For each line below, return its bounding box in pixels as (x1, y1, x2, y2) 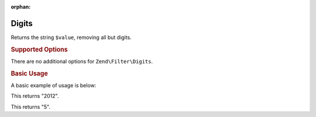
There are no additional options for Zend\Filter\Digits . (11, 58, 153, 65)
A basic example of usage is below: (11, 82, 97, 88)
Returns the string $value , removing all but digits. (11, 34, 132, 41)
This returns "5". (11, 103, 51, 110)
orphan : (11, 3, 31, 10)
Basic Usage (11, 69, 48, 77)
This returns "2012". (11, 93, 59, 100)
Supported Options (11, 45, 68, 54)
